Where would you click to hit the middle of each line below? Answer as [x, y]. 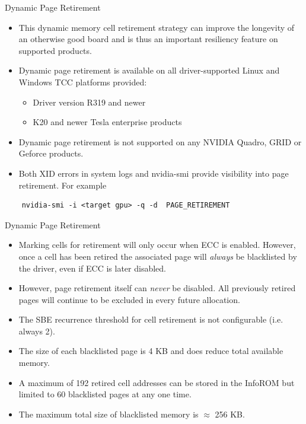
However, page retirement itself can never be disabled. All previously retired [157, 288]
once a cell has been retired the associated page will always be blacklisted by [158, 256]
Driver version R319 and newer [89, 102]
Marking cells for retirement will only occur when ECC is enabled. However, [157, 245]
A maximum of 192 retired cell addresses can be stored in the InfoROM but [157, 382]
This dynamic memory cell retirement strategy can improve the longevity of [157, 27]
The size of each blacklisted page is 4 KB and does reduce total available [151, 351]
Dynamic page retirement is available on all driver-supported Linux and [149, 70]
